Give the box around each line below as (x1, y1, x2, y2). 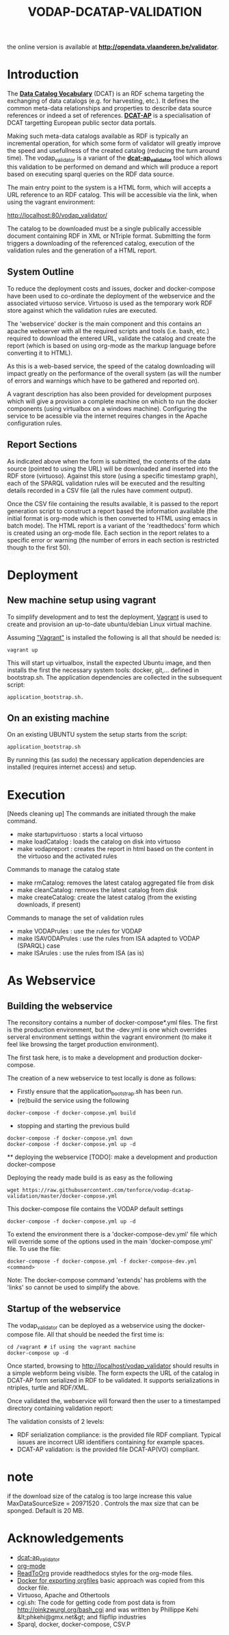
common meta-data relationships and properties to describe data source (7, 104, 212, 112)
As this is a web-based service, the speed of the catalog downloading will (7, 361, 215, 370)
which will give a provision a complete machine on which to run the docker (7, 397, 217, 405)
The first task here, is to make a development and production (7, 1053, 179, 1062)
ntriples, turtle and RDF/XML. (7, 1383, 89, 1392)
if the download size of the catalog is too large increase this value (7, 1492, 193, 1500)
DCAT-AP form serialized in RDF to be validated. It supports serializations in (7, 1376, 220, 1384)
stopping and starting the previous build (16, 1122, 130, 1130)
